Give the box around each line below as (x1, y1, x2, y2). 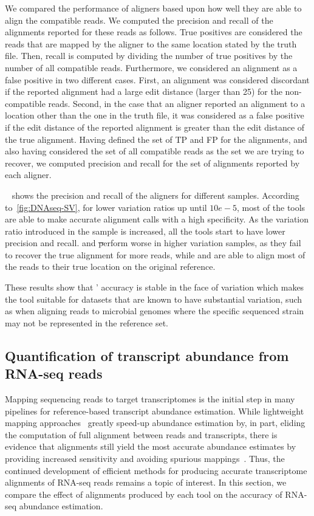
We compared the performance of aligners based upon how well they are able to (5, 2, 302, 14)
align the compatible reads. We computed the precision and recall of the (5, 13, 273, 26)
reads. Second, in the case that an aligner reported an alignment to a (48, 97, 305, 109)
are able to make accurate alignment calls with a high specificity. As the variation (5, 213, 309, 225)
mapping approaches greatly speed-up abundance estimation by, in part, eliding (5, 416, 305, 429)
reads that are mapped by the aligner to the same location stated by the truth (5, 37, 297, 50)
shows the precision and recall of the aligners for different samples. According (12, 188, 299, 201)
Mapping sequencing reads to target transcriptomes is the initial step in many (5, 393, 295, 405)
